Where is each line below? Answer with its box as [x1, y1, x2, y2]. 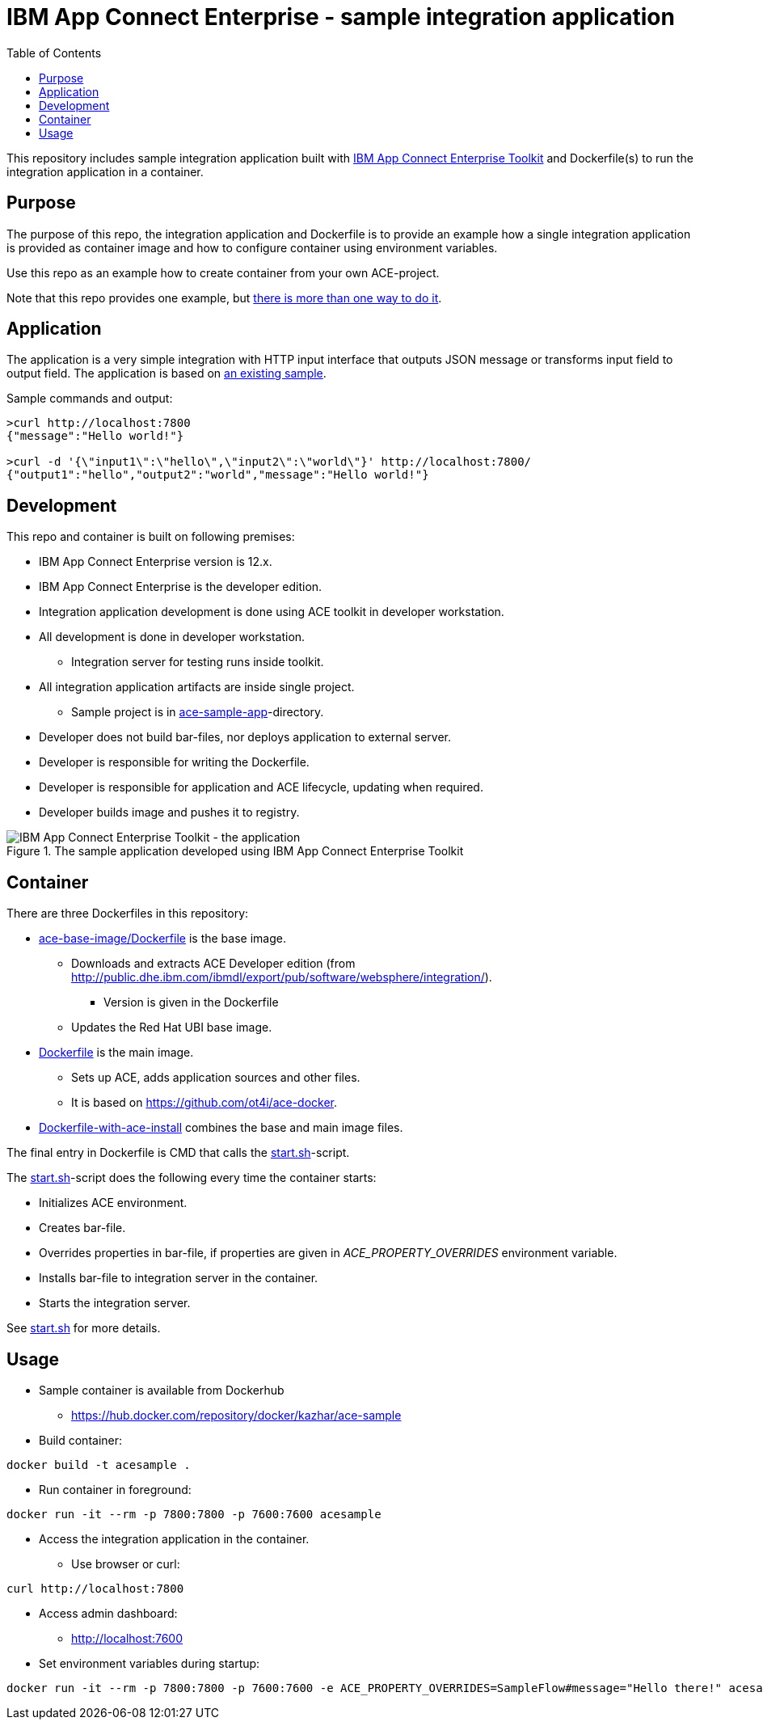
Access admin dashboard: [39, 1606, 178, 1620]
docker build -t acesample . [6, 1458, 191, 1471]
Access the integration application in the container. [39, 1531, 310, 1546]
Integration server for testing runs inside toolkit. [71, 655, 324, 669]
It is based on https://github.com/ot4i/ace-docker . [71, 1095, 338, 1110]
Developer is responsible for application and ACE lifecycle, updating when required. [39, 780, 483, 795]
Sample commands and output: [6, 391, 173, 406]
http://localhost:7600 [71, 1631, 183, 1645]
